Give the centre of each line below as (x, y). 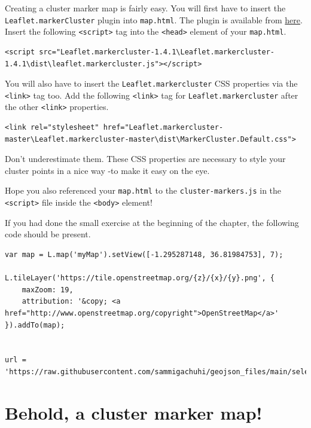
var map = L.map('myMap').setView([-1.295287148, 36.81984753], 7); (144, 254)
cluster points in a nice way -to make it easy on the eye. (107, 170)
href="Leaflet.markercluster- (163, 128)
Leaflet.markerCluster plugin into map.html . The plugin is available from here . (154, 19)
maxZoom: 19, (48, 290)
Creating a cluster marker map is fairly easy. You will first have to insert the (145, 8)
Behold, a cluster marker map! (134, 412)
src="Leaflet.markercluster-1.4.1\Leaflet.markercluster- (157, 52)
